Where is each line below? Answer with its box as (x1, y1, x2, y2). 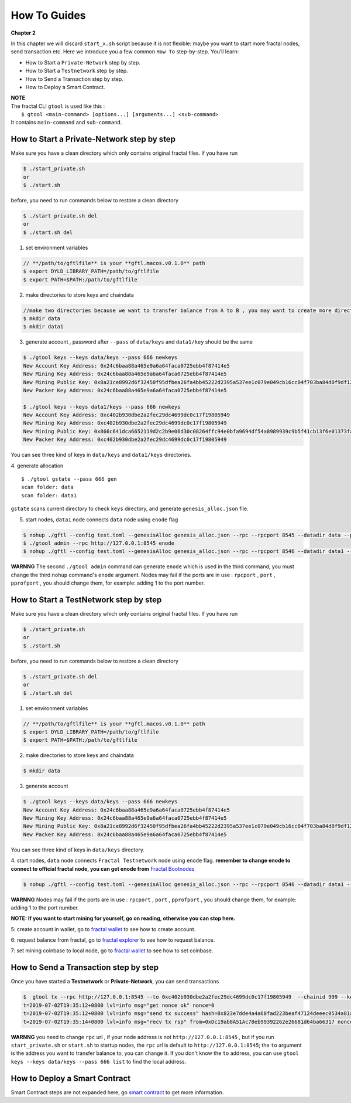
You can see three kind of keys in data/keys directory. (11, 846, 145, 853)
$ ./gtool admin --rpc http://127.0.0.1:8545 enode (23, 539, 175, 547)
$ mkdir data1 (23, 323, 64, 330)
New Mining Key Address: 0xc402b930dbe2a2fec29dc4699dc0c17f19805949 (23, 420, 227, 426)
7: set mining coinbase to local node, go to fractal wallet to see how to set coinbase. (11, 947, 214, 954)
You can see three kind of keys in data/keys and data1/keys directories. (11, 452, 192, 459)
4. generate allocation (11, 462, 64, 469)
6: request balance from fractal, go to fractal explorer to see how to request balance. (11, 936, 215, 944)
